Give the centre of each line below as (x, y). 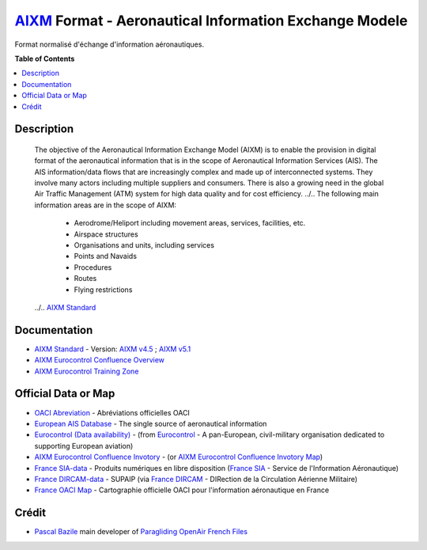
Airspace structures (106, 234)
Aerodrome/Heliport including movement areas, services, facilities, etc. (190, 223)
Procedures (93, 267)
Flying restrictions (103, 290)
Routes (85, 279)
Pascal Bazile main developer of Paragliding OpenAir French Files (141, 532)
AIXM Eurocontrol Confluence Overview (100, 360)
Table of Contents (45, 59)
